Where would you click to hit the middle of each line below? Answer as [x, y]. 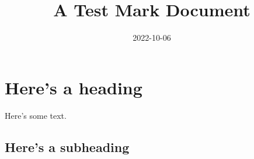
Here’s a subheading [67, 146]
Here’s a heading [74, 87]
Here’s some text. [36, 115]
